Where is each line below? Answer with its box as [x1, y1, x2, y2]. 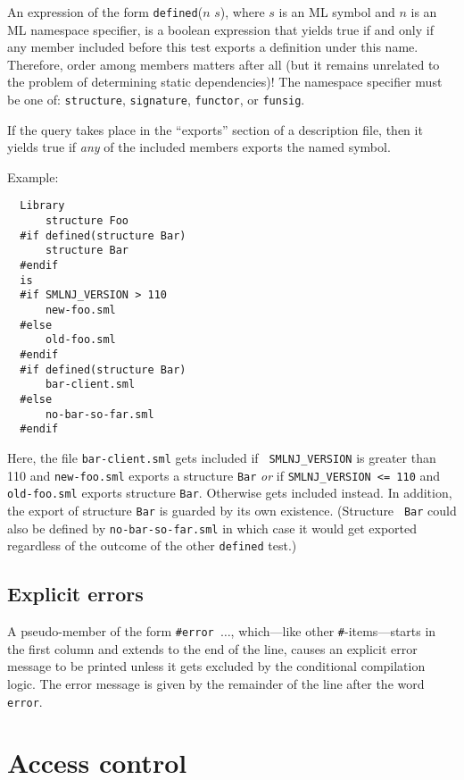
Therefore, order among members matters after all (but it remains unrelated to [7, 55, 440, 73]
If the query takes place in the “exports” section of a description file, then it [7, 120, 423, 138]
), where [220, 3, 265, 21]
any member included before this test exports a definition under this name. [7, 38, 418, 56]
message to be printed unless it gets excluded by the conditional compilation [7, 657, 426, 675]
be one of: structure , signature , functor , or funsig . [7, 90, 305, 109]
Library [20, 199, 65, 213]
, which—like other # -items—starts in [230, 622, 436, 641]
